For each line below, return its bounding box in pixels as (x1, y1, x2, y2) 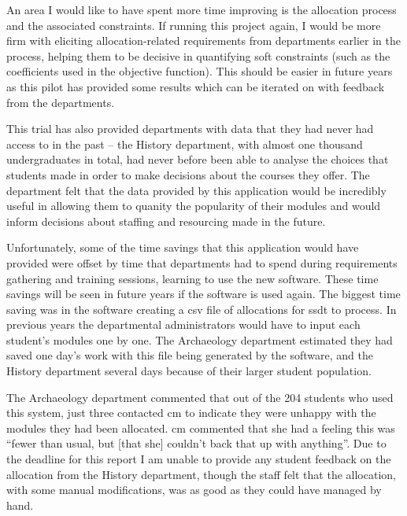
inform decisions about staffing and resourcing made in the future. (6, 212, 326, 229)
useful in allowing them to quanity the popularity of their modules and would (6, 197, 381, 214)
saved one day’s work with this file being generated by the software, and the (6, 347, 373, 363)
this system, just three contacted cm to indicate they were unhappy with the (6, 404, 376, 421)
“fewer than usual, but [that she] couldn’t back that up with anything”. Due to (6, 435, 387, 451)
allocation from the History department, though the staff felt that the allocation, (6, 466, 396, 482)
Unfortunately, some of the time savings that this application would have (6, 239, 359, 256)
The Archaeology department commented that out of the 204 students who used (6, 389, 394, 405)
